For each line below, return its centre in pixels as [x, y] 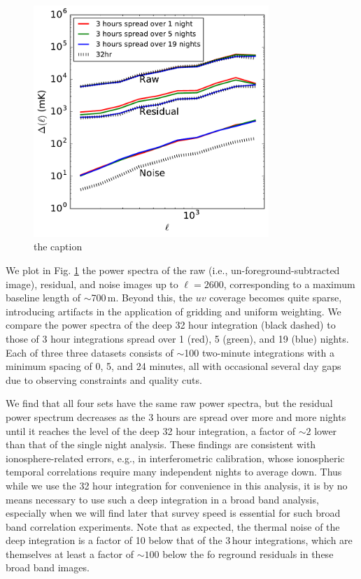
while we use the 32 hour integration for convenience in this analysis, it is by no [177, 485]
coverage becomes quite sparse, [276, 298]
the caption [58, 246]
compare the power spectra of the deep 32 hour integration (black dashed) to [171, 325]
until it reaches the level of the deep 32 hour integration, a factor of [151, 430]
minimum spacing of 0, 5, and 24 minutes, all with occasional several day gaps [174, 366]
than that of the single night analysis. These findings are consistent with [161, 444]
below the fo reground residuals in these [248, 553]
